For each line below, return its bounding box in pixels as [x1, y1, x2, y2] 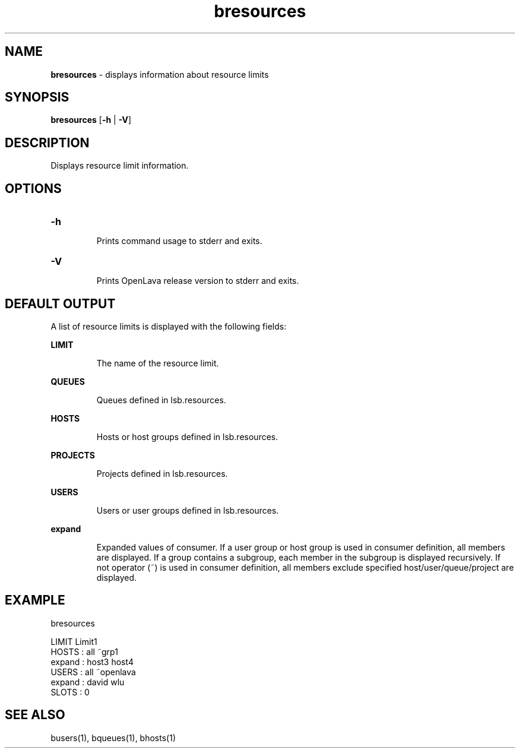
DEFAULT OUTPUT [5, 296, 116, 311]
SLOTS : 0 [50, 686, 90, 697]
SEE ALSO [5, 707, 65, 723]
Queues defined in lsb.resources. [96, 394, 226, 405]
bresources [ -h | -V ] [50, 115, 132, 125]
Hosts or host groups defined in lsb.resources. [96, 431, 278, 442]
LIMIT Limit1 [50, 636, 97, 647]
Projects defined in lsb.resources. [96, 468, 228, 479]
